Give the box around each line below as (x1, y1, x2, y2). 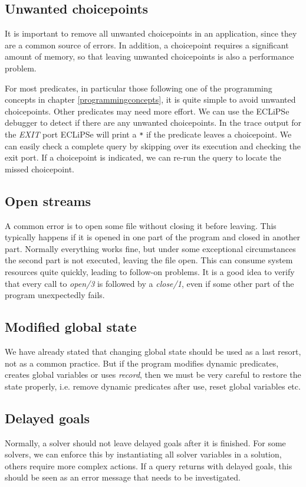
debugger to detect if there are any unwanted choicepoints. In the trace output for (5, 116, 302, 129)
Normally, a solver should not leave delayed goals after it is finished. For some (5, 436, 286, 449)
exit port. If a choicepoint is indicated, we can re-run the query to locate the (5, 151, 281, 164)
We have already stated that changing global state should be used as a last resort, (5, 345, 301, 357)
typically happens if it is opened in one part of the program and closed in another (5, 231, 300, 243)
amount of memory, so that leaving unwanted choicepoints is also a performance (5, 50, 294, 63)
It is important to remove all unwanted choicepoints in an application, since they (5, 27, 297, 40)
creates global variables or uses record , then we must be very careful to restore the (5, 368, 301, 381)
